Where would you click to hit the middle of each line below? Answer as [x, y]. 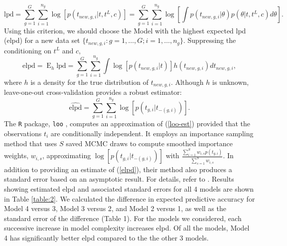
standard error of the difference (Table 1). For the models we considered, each [123, 218]
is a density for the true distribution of [90, 82]
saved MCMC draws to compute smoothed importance [149, 143]
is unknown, [231, 82]
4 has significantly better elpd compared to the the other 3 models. [106, 238]
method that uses [31, 143]
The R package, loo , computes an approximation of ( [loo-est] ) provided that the [127, 123]
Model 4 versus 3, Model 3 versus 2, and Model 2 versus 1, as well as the [115, 208]
